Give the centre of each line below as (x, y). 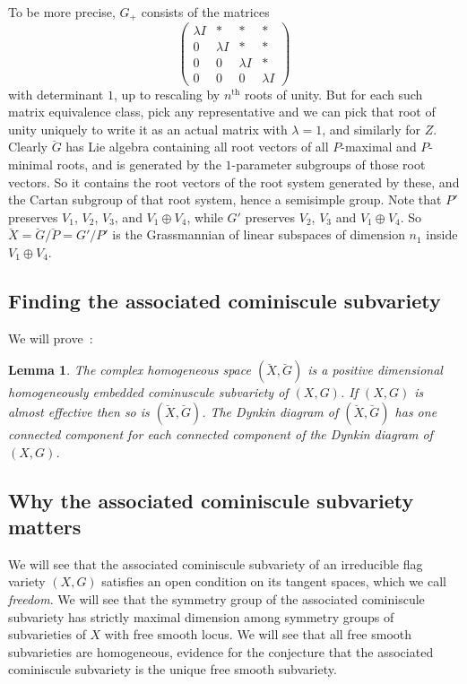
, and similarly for (372, 129)
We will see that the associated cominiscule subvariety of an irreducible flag (216, 563)
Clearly (28, 147)
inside (442, 234)
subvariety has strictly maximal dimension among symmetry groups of (201, 616)
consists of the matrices (205, 12)
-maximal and (379, 147)
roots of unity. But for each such (334, 94)
